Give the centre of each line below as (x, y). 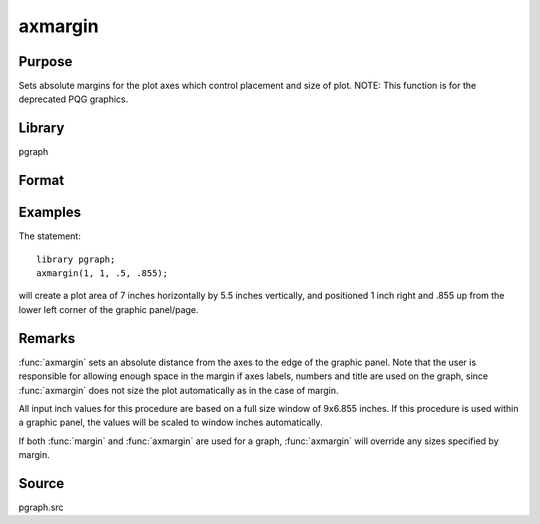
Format (41, 180)
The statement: (50, 236)
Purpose (45, 61)
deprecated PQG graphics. (73, 99)
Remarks (47, 338)
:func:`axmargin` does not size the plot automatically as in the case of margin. (178, 390)
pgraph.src (41, 507)
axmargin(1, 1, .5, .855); (102, 273)
